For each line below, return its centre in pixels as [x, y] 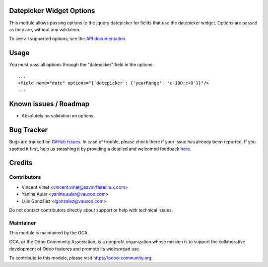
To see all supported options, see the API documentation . [68, 39]
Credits [21, 163]
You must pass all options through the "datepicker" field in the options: [81, 65]
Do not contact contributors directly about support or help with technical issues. [91, 210]
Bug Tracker [29, 130]
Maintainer [23, 223]
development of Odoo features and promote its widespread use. [75, 249]
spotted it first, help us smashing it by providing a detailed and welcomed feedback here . [100, 149]
